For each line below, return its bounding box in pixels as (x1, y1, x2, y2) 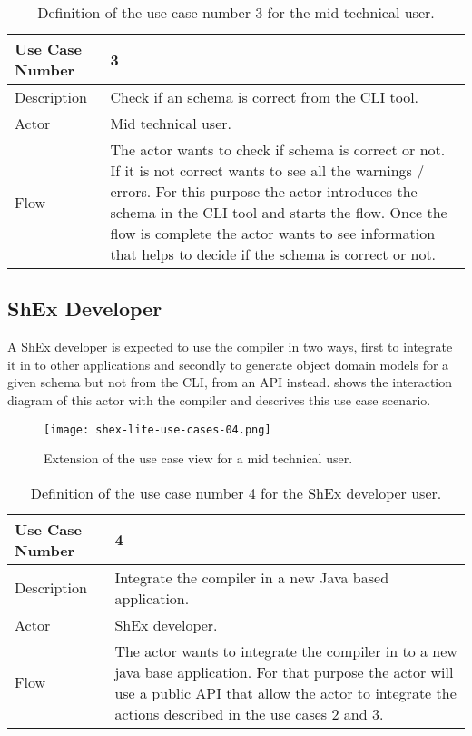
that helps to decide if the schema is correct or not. (110, 244, 437, 264)
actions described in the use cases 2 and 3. (114, 702, 384, 724)
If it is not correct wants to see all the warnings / (110, 160, 425, 181)
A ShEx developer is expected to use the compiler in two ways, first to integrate (7, 337, 453, 356)
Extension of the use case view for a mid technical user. (44, 449, 353, 468)
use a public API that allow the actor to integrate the (114, 681, 457, 703)
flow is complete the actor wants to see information (110, 223, 436, 244)
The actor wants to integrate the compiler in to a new (114, 640, 457, 661)
